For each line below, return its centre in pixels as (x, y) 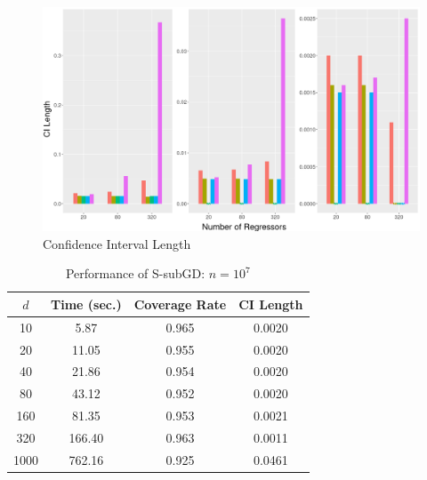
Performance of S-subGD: (135, 273)
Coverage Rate (180, 304)
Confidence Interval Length (117, 243)
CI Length (271, 304)
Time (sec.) (86, 304)
